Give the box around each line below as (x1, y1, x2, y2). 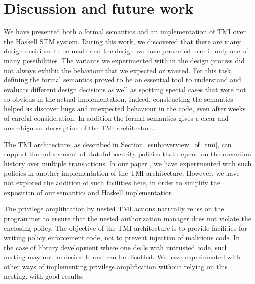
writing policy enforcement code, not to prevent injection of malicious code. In (4, 232, 240, 242)
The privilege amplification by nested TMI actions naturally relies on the (4, 204, 224, 214)
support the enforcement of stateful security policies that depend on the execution (4, 149, 251, 159)
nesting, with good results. (4, 271, 84, 281)
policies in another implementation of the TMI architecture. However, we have (4, 168, 240, 178)
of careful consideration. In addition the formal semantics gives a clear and (4, 113, 229, 123)
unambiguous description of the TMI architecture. (4, 123, 155, 133)
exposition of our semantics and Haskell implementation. (4, 187, 174, 197)
